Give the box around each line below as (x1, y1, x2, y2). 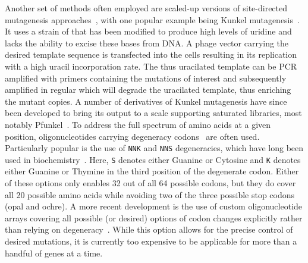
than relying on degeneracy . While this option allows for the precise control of (5, 223, 293, 236)
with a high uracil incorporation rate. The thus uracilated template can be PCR (5, 60, 297, 72)
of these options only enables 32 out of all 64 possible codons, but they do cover (5, 177, 296, 189)
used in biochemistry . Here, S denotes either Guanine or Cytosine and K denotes (5, 153, 301, 165)
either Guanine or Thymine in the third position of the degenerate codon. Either (5, 165, 299, 177)
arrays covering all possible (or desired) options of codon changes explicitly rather (5, 211, 303, 224)
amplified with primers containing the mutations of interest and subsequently (5, 71, 287, 84)
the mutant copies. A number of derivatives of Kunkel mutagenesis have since (5, 95, 287, 107)
